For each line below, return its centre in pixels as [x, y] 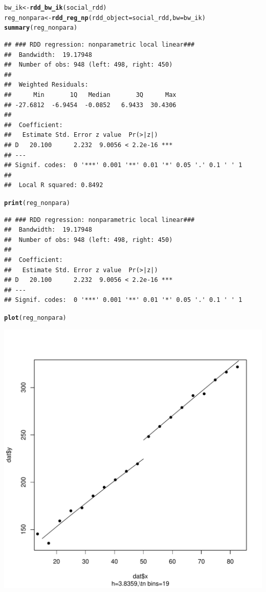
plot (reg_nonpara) [35, 318]
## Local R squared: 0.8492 [54, 185]
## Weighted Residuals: [46, 85]
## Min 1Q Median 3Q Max [90, 95]
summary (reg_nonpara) [41, 28]
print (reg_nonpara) [37, 203]
